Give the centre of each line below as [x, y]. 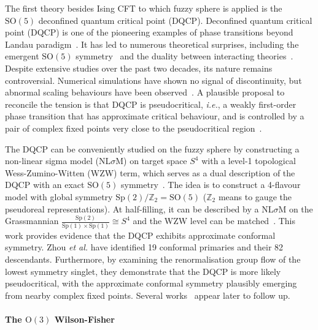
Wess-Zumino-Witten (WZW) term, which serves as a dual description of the [150, 172]
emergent [22, 56]
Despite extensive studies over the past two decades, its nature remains [139, 68]
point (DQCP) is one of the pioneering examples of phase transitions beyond [149, 32]
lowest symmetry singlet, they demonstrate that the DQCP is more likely [143, 271]
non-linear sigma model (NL [58, 161]
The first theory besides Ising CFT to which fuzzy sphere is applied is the [144, 8]
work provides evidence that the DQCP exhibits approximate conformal [140, 235]
